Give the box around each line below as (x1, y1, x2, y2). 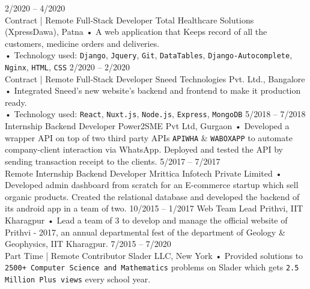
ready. (5, 96, 27, 108)
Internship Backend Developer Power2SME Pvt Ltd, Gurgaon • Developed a (5, 120, 290, 132)
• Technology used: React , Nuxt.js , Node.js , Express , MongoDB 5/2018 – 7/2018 (5, 108, 306, 120)
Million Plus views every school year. (5, 272, 151, 285)
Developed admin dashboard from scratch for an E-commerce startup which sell (5, 178, 299, 191)
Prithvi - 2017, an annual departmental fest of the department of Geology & (5, 225, 285, 238)
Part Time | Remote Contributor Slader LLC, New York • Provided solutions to (5, 249, 303, 261)
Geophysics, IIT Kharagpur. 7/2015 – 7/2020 (5, 237, 171, 250)
